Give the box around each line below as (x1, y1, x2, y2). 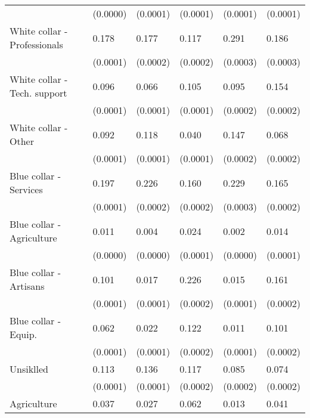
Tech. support (10, 86, 67, 100)
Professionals (10, 38, 63, 51)
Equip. (10, 327, 38, 341)
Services (10, 182, 43, 196)
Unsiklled (10, 362, 48, 376)
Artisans (10, 279, 45, 293)
